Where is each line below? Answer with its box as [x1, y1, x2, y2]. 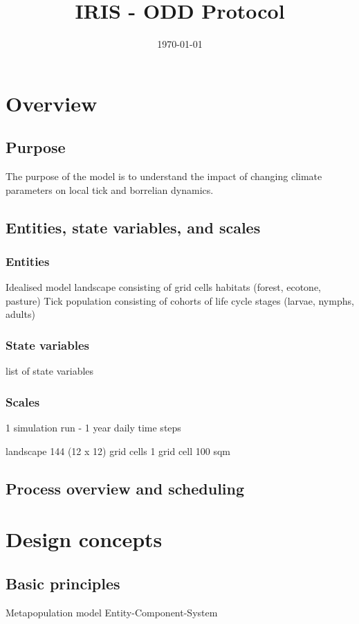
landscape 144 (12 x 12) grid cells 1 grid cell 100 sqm [6, 443, 230, 458]
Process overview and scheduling [6, 477, 245, 499]
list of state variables [6, 364, 94, 378]
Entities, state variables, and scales [6, 216, 261, 238]
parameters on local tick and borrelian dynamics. [6, 182, 214, 197]
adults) [6, 307, 35, 321]
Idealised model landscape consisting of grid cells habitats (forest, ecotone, [6, 280, 321, 294]
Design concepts [6, 525, 163, 553]
